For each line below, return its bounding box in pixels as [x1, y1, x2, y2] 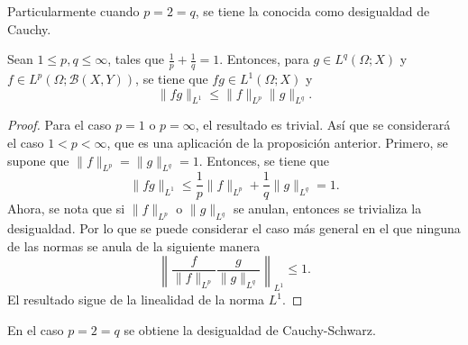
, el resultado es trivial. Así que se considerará [195, 115, 451, 134]
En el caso [7, 320, 64, 339]
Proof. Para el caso [7, 115, 112, 134]
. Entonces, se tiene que [198, 150, 329, 169]
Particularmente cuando [7, 2, 140, 20]
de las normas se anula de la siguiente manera [7, 236, 261, 255]
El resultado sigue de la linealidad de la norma [7, 290, 265, 309]
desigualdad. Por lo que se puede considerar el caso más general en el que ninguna [7, 219, 461, 238]
